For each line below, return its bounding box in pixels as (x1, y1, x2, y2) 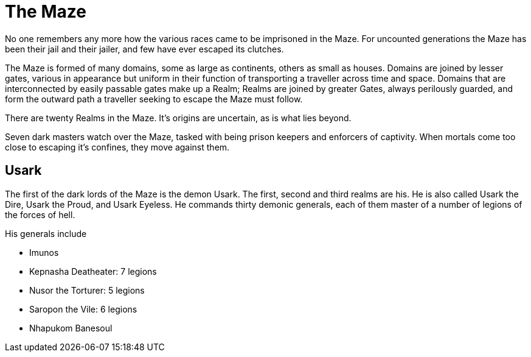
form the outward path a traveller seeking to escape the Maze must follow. (5, 93, 303, 104)
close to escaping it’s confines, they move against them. (5, 141, 230, 152)
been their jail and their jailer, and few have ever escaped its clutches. (5, 43, 284, 54)
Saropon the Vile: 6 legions (29, 303, 137, 314)
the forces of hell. (5, 209, 75, 220)
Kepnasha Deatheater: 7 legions (29, 266, 157, 277)
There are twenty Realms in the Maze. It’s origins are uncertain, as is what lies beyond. (5, 112, 352, 123)
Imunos (29, 247, 59, 258)
